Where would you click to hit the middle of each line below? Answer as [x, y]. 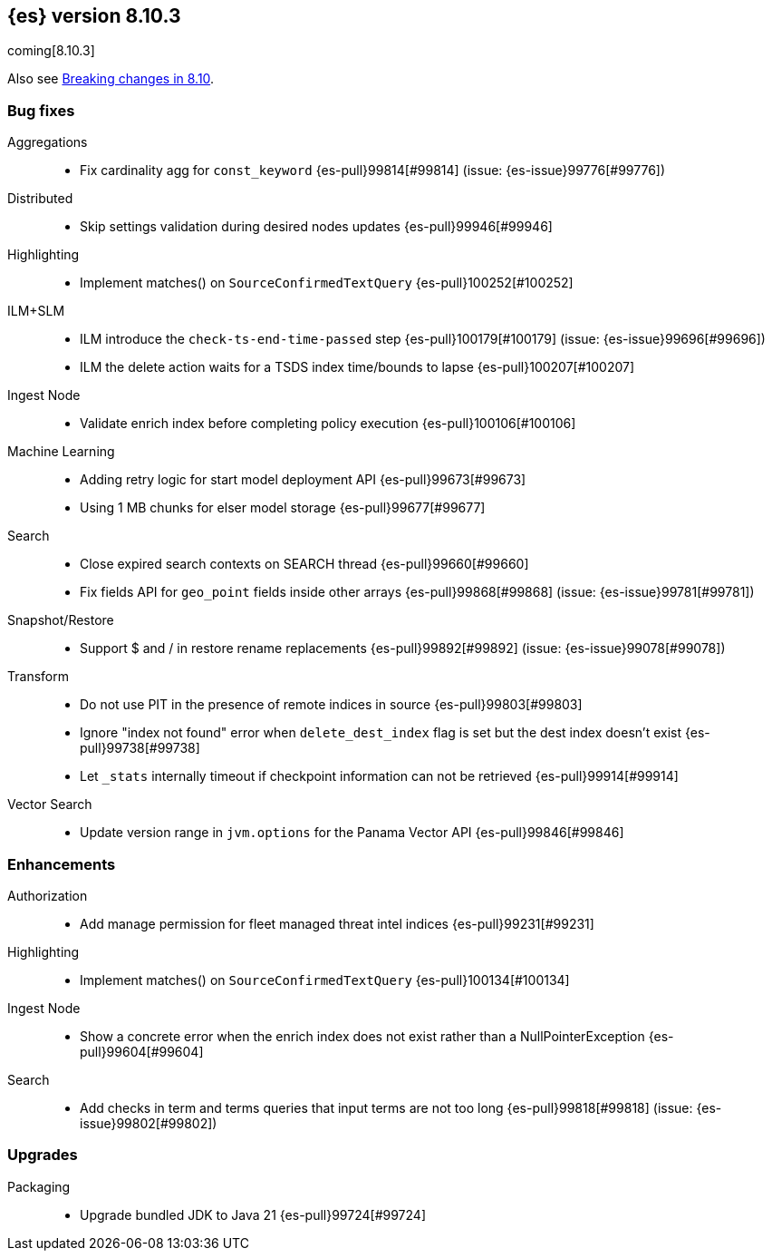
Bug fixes [41, 110]
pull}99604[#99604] [142, 1051]
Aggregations [48, 142]
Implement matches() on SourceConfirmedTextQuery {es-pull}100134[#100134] [325, 980]
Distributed [40, 199]
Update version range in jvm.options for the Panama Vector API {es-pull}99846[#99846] [352, 833]
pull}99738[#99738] [140, 748]
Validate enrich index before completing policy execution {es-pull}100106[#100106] [328, 424]
